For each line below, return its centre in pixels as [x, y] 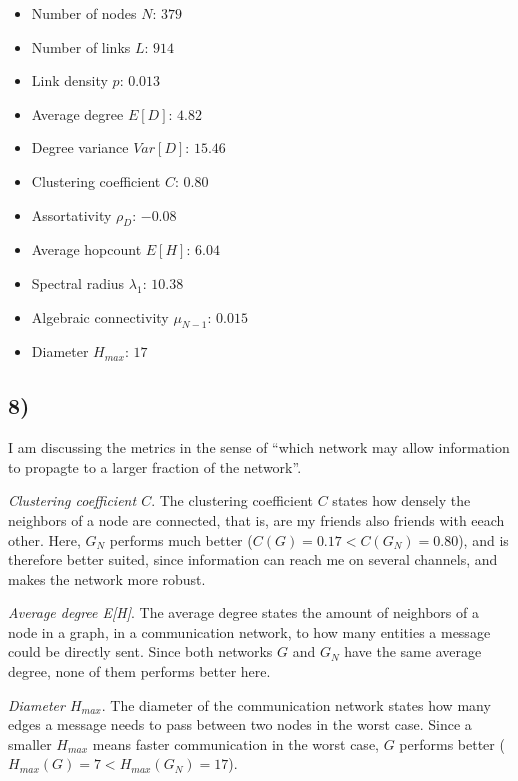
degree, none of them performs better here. [139, 671]
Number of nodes [84, 13]
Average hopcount [86, 249]
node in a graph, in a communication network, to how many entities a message [249, 631]
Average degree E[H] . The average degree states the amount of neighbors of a [243, 612]
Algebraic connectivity [100, 316]
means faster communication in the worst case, [235, 743]
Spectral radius [78, 282]
